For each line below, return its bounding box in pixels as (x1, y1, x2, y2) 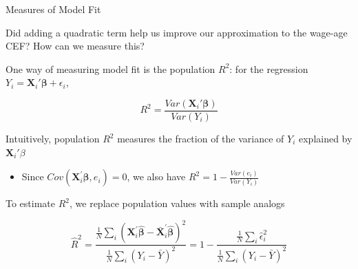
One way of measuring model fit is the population (6, 61, 215, 76)
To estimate (6, 196, 56, 211)
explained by (298, 131, 352, 146)
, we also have (127, 169, 186, 184)
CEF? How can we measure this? (6, 39, 145, 53)
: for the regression (229, 61, 308, 76)
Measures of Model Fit (6, 2, 101, 16)
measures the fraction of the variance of (117, 131, 284, 146)
